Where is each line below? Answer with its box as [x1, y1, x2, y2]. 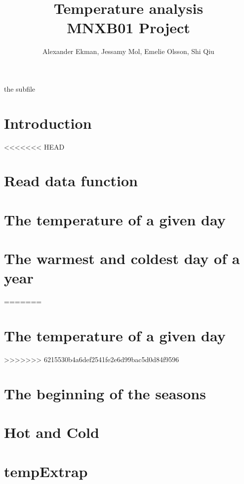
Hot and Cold [4, 422, 99, 442]
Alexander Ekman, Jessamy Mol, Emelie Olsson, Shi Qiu [42, 46, 214, 56]
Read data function [4, 170, 138, 191]
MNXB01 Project [67, 17, 190, 38]
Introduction [4, 112, 92, 133]
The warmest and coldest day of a [4, 248, 240, 269]
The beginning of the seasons [4, 383, 206, 403]
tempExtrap [4, 461, 88, 481]
